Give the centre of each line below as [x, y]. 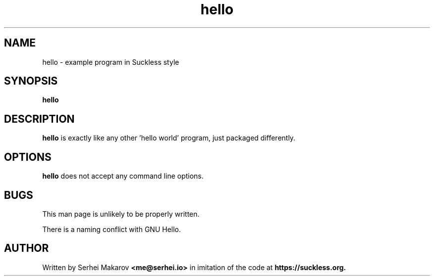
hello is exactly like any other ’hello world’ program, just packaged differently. [169, 138]
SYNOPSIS [31, 81]
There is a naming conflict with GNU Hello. [112, 229]
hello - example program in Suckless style [111, 62]
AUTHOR [27, 248]
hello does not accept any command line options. [123, 176]
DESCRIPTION [39, 119]
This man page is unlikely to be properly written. [121, 214]
